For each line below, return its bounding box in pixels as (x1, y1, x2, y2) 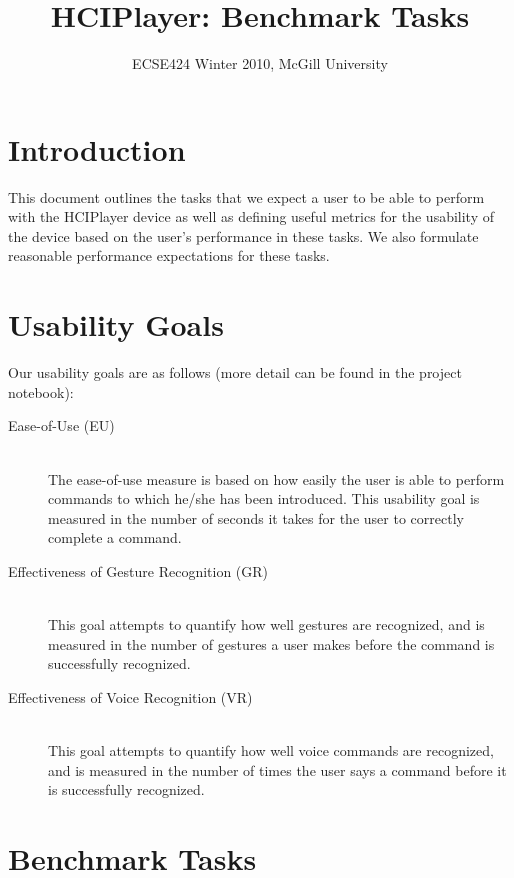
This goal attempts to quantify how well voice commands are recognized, (48, 740, 494, 761)
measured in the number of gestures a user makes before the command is (48, 633, 495, 654)
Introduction (8, 128, 186, 169)
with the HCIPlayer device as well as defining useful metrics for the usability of (8, 206, 495, 227)
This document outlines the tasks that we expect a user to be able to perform (8, 186, 485, 207)
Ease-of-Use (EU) (8, 415, 115, 436)
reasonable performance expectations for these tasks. (8, 245, 330, 266)
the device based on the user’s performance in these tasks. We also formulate (8, 225, 479, 246)
